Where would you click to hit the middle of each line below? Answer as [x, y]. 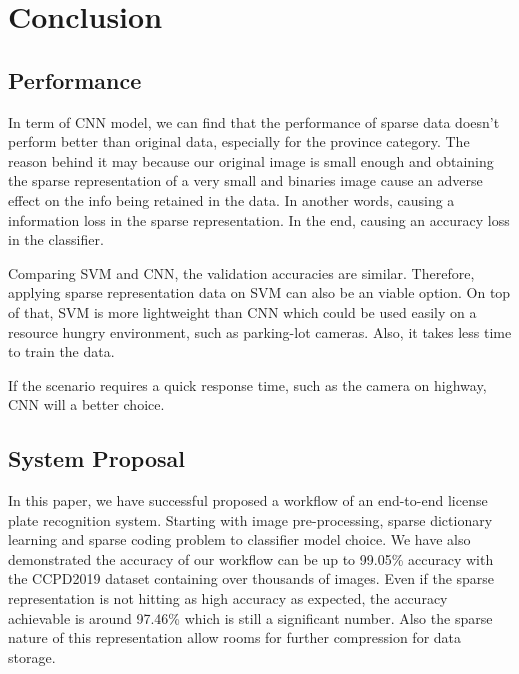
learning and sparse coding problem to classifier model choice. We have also [239, 539]
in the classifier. [56, 239]
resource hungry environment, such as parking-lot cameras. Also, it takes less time [260, 331]
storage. [32, 656]
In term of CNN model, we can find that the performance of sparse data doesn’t [254, 121]
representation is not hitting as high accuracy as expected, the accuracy [228, 598]
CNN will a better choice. [86, 404]
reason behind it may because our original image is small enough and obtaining [251, 160]
